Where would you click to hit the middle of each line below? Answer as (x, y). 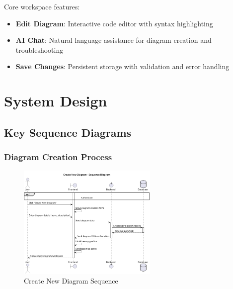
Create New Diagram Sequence (71, 281)
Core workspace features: (42, 6)
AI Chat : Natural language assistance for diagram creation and (114, 40)
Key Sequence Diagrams (68, 132)
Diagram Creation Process (58, 157)
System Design (56, 101)
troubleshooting (39, 49)
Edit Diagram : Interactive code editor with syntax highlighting (114, 23)
